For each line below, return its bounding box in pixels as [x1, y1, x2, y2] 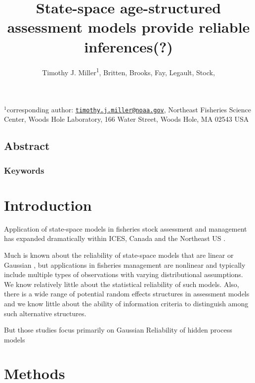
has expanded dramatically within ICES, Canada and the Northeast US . [4, 233, 226, 243]
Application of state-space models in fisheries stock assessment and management [4, 223, 247, 234]
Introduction [4, 194, 92, 215]
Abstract [4, 138, 50, 153]
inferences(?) [84, 36, 173, 56]
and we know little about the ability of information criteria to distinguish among [4, 298, 249, 308]
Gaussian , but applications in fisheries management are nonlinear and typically [4, 259, 246, 270]
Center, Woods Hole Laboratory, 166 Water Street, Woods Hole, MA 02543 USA [4, 114, 249, 124]
